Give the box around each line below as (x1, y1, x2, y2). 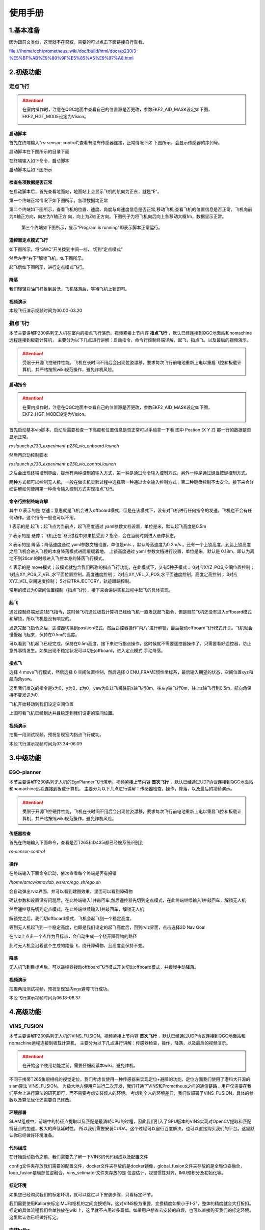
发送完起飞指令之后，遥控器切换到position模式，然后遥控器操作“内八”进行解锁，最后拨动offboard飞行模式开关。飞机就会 (9, 625, 253, 631)
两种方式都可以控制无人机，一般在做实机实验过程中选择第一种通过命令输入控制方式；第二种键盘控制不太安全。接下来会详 (9, 479, 254, 485)
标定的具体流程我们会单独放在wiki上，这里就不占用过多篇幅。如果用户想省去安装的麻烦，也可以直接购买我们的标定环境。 (9, 1207, 254, 1213)
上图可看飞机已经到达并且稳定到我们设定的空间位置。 (9, 710, 117, 716)
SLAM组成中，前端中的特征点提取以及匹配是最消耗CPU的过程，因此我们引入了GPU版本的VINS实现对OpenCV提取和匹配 (9, 1118, 252, 1124)
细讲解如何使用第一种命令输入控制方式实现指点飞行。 (9, 486, 117, 492)
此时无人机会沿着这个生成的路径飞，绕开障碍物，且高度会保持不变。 (9, 942, 147, 948)
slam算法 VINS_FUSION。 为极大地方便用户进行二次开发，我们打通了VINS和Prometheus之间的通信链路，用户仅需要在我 (9, 1083, 252, 1089)
